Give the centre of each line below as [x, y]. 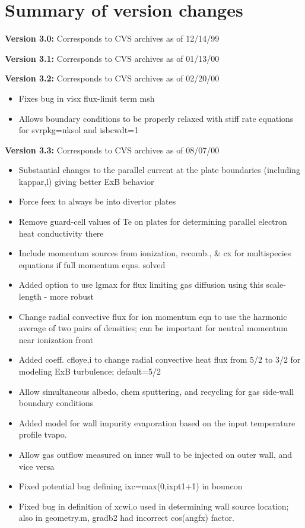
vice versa [36, 466]
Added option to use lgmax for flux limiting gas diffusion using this [141, 285]
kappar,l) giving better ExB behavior [86, 181]
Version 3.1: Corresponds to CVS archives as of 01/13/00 [112, 58]
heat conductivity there [61, 233]
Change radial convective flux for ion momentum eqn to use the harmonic [153, 316]
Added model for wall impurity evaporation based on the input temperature [157, 422]
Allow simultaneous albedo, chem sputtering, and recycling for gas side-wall [156, 391]
